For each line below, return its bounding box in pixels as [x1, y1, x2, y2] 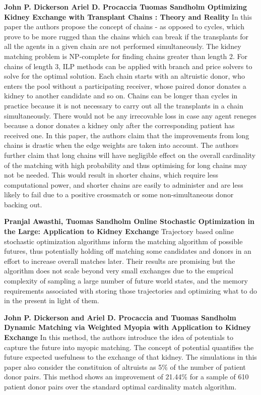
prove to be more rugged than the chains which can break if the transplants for [4, 31, 249, 41]
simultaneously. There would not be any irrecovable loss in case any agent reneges [4, 110, 256, 121]
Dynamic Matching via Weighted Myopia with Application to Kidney [4, 322, 251, 332]
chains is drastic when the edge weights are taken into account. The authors [4, 140, 239, 150]
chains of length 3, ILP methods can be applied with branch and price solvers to [4, 61, 252, 71]
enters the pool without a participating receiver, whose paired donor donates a [4, 80, 246, 91]
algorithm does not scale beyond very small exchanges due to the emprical [4, 265, 233, 276]
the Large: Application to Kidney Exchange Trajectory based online [4, 226, 234, 237]
